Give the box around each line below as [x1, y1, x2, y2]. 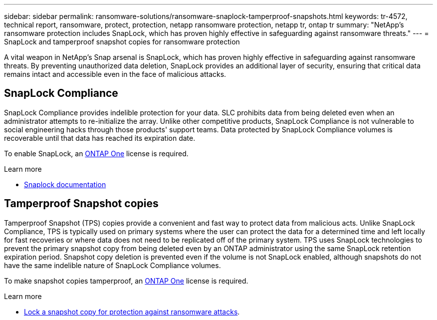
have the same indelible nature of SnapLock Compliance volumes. [4, 261, 221, 270]
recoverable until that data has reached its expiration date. [4, 133, 196, 142]
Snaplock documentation [24, 180, 106, 189]
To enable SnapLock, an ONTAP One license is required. [4, 149, 189, 158]
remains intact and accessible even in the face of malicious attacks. [4, 70, 226, 78]
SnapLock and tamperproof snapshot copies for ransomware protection [4, 37, 240, 46]
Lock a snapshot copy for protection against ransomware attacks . [24, 307, 240, 316]
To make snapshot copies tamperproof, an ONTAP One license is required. [4, 276, 248, 285]
